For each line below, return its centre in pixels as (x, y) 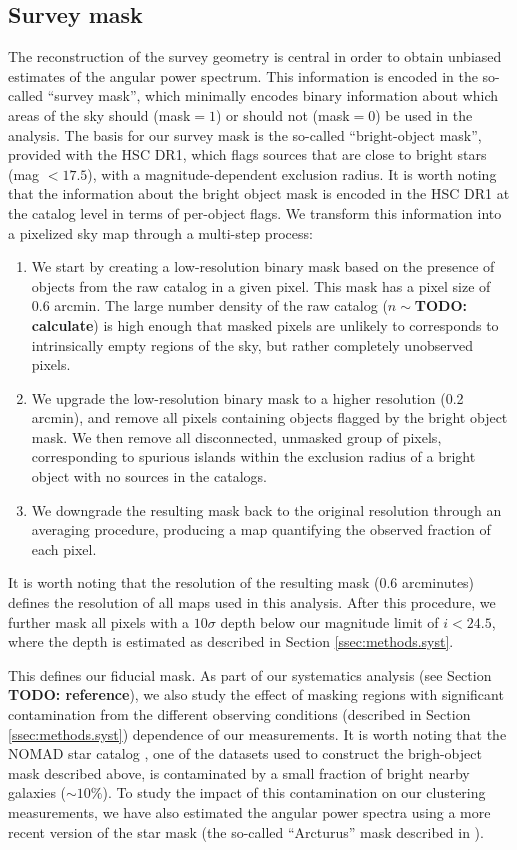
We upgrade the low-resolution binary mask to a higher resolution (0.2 (247, 397)
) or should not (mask (283, 114)
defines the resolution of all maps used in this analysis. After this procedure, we (252, 602)
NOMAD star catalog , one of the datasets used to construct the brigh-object (245, 753)
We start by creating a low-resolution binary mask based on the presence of (263, 266)
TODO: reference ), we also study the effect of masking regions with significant (256, 694)
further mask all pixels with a (99, 621)
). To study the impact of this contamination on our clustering (294, 792)
